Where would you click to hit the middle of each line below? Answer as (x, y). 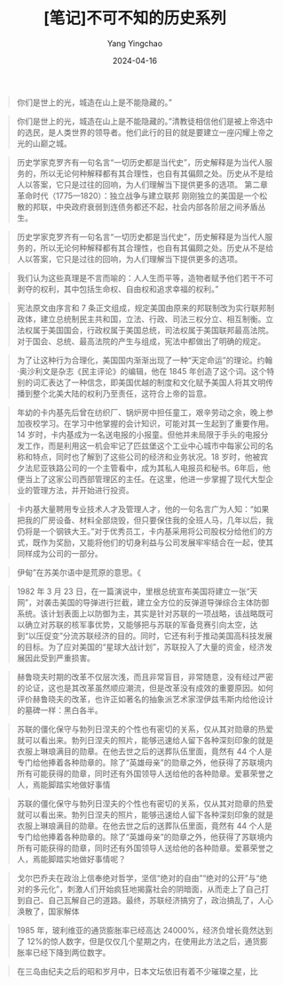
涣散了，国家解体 (48, 911)
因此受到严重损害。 (59, 658)
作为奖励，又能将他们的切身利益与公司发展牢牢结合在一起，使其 (157, 542)
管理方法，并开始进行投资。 (83, 490)
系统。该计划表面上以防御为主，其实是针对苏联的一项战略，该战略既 (141, 613)
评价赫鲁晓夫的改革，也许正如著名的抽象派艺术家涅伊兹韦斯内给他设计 (145, 699)
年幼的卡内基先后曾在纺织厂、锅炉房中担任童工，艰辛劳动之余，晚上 (141, 412)
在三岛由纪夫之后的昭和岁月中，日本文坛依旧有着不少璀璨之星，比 (137, 971)
